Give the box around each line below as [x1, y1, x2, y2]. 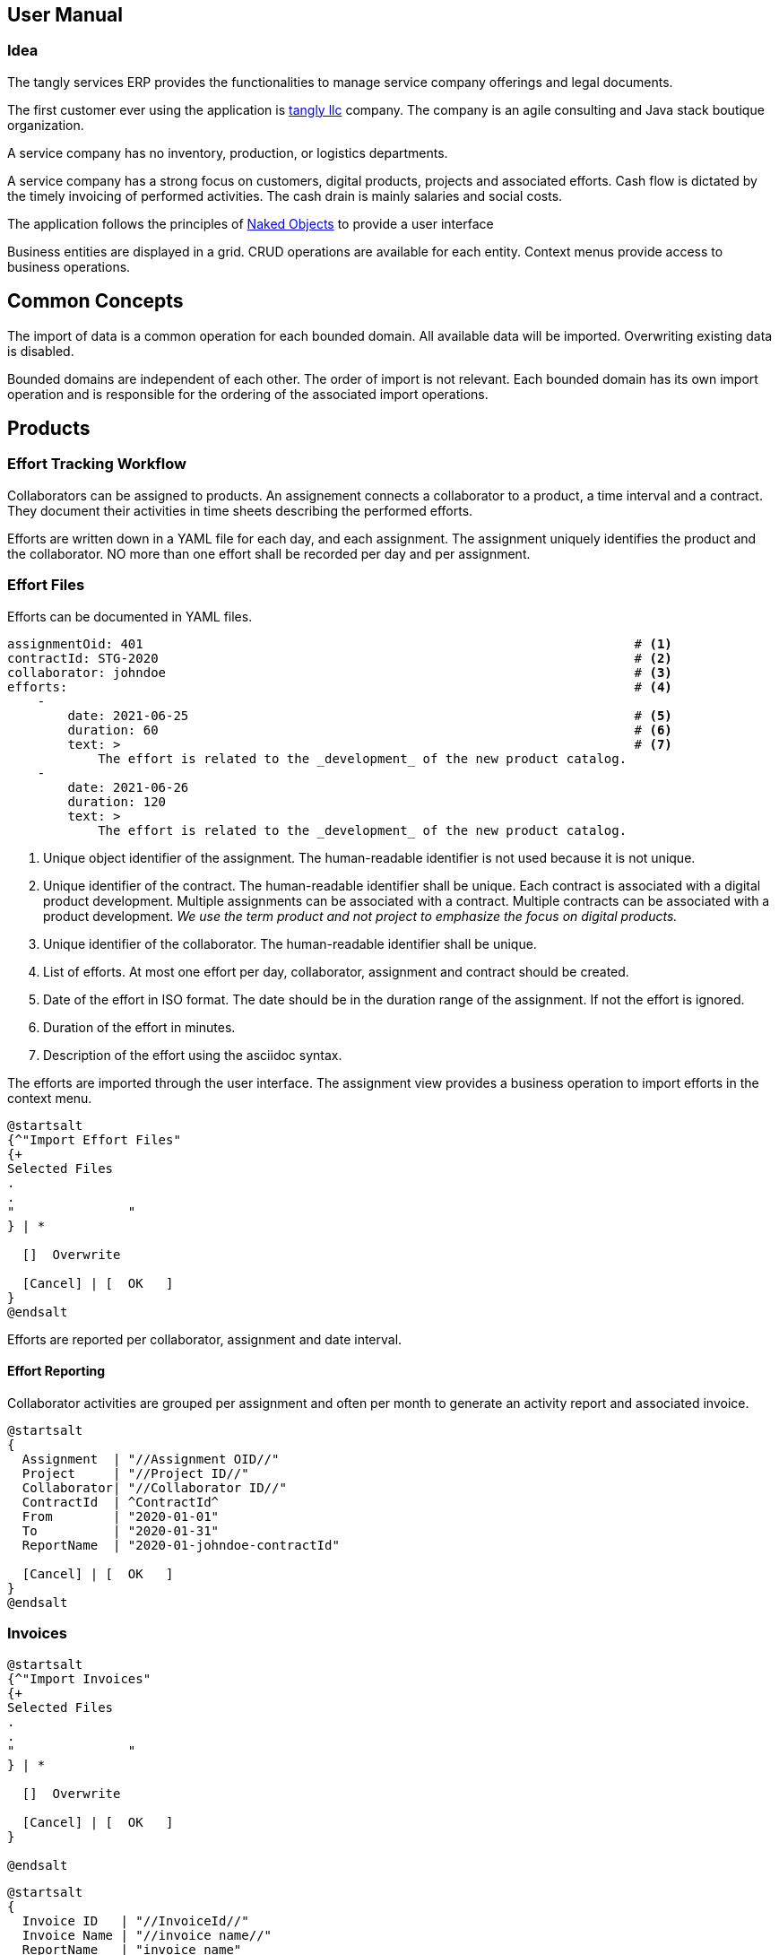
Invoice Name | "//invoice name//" [22, 1927, 273, 1942]
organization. [7, 117, 84, 133]
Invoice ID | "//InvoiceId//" [22, 1913, 249, 1928]
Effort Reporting [7, 1363, 105, 1379]
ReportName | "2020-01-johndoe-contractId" [22, 1537, 340, 1552]
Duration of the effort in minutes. [43, 1019, 236, 1035]
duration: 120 [67, 794, 167, 809]
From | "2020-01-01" [22, 1508, 220, 1524]
